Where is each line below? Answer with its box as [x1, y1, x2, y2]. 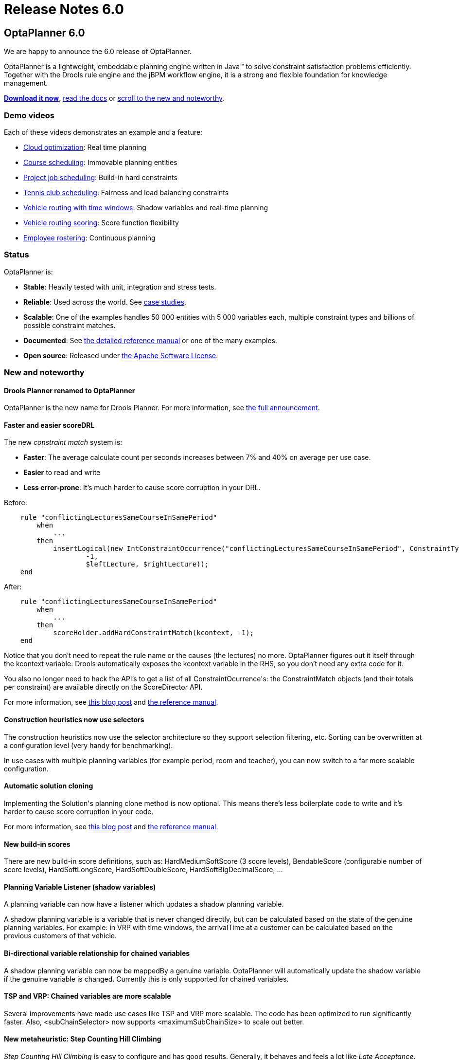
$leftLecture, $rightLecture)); [86, 560, 209, 568]
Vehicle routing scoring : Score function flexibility [23, 218, 179, 227]
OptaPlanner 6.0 [4, 26, 85, 39]
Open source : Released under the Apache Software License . [23, 351, 218, 360]
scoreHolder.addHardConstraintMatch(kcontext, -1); [53, 629, 254, 637]
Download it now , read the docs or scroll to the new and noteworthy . [4, 94, 225, 103]
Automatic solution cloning [4, 782, 93, 790]
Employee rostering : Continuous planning [23, 233, 156, 242]
